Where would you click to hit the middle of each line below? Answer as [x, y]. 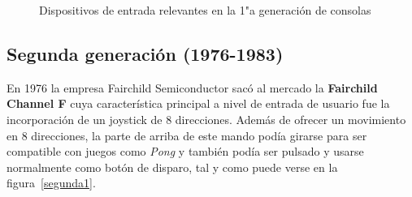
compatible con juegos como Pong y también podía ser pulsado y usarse [185, 151]
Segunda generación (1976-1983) [145, 53]
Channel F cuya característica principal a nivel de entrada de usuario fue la [198, 103]
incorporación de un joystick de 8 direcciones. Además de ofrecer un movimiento [206, 119]
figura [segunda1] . [51, 183]
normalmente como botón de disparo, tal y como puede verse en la [172, 167]
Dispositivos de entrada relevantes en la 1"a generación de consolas [205, 10]
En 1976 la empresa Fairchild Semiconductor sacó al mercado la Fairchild [192, 87]
